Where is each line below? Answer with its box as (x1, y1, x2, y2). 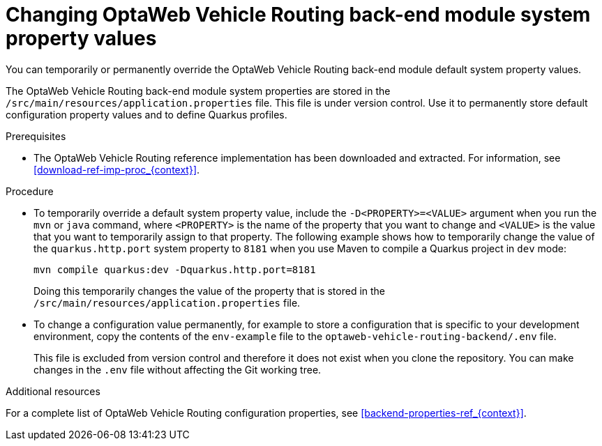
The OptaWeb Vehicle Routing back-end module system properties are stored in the (6, 84, 391, 97)
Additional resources (6, 385, 100, 397)
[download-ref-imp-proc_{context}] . (33, 163, 200, 176)
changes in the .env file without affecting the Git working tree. (33, 363, 322, 376)
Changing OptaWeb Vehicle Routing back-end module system (6, 3, 591, 26)
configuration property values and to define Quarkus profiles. (6, 108, 287, 121)
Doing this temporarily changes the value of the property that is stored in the (33, 284, 386, 297)
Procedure (6, 185, 54, 197)
